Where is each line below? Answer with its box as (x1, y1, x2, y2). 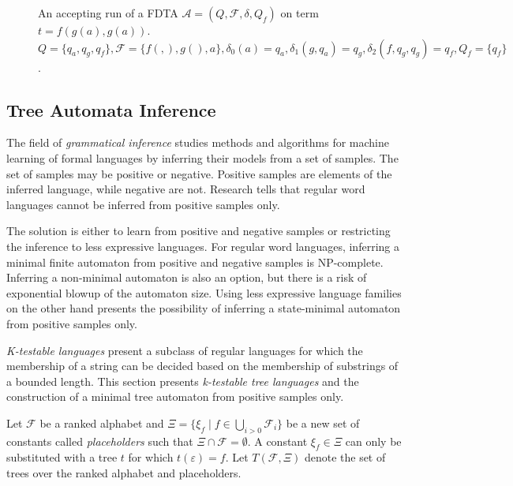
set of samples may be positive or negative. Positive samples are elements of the (6, 165, 392, 181)
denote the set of (304, 449, 386, 465)
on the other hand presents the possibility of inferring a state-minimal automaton (6, 300, 401, 316)
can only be (345, 432, 402, 449)
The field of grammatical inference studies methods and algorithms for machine (6, 134, 390, 151)
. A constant (247, 432, 308, 449)
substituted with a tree (6, 449, 118, 465)
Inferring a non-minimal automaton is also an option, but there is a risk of (6, 269, 367, 286)
